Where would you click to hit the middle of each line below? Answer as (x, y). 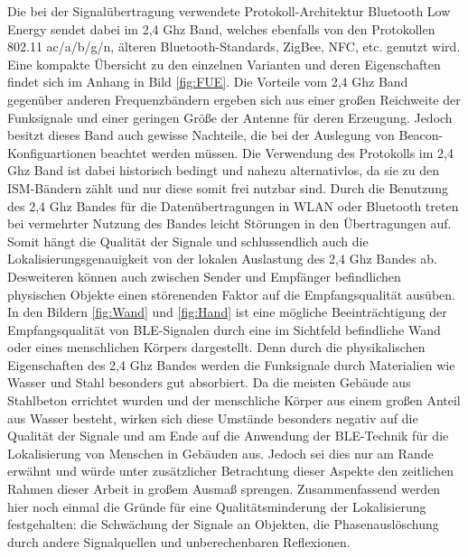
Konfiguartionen (52, 152)
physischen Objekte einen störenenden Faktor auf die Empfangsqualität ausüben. (231, 294)
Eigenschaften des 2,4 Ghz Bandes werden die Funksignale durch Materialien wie (231, 364)
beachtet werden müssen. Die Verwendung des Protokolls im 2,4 (277, 152)
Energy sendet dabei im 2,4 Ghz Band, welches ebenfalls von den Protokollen (221, 28)
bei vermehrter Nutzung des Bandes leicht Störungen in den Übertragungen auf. (229, 223)
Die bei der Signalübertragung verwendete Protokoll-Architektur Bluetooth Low (229, 11)
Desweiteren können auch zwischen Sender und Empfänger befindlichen (204, 276)
